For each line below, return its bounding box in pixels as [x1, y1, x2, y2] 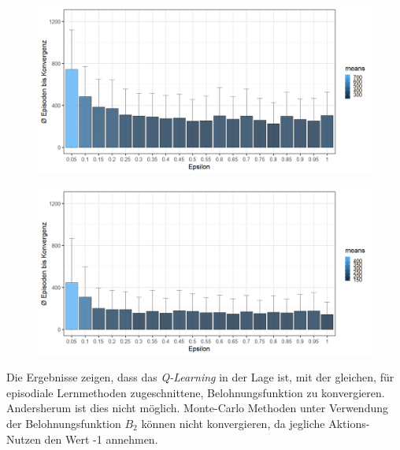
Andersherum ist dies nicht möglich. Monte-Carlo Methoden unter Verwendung [6, 400, 388, 416]
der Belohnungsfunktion [6, 415, 121, 431]
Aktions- [328, 415, 370, 431]
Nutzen [6, 430, 41, 447]
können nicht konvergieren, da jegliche [141, 415, 325, 431]
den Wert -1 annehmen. [44, 430, 158, 447]
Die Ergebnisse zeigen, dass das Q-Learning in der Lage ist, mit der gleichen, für [6, 369, 394, 385]
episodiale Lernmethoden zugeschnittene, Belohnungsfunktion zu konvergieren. [6, 384, 385, 400]
